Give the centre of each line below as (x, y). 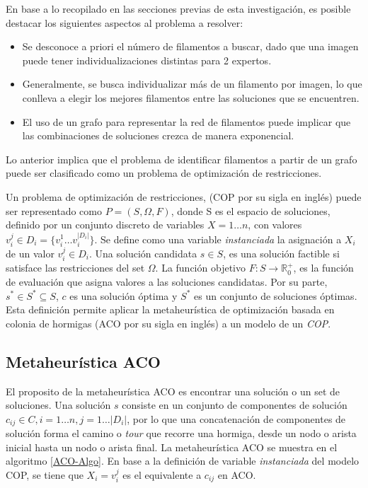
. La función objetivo (200, 268)
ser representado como (54, 210)
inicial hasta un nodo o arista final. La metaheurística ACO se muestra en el (172, 447)
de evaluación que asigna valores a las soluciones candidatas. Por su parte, (167, 281)
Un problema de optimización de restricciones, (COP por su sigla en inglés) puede (184, 196)
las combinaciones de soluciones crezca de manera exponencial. (158, 135)
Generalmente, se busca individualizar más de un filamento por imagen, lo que (192, 84)
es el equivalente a (162, 474)
